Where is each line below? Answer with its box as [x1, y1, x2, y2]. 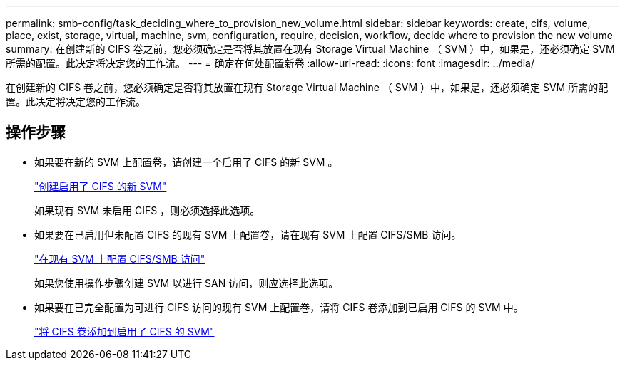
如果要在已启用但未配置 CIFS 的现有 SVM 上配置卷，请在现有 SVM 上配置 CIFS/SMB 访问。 [34, 228, 462, 241]
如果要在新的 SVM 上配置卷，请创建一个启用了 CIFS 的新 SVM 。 [34, 155, 338, 168]
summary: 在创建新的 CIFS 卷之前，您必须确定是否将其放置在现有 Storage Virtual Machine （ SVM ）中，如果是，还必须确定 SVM [6, 43, 615, 55]
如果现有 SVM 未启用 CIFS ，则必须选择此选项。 [34, 204, 260, 216]
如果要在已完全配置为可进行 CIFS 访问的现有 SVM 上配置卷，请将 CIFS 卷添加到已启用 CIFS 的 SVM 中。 [34, 300, 524, 313]
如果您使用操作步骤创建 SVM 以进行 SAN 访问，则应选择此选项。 [34, 276, 339, 289]
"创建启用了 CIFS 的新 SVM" [34, 179, 167, 192]
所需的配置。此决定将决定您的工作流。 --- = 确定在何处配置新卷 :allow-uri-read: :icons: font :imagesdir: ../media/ [6, 57, 535, 69]
